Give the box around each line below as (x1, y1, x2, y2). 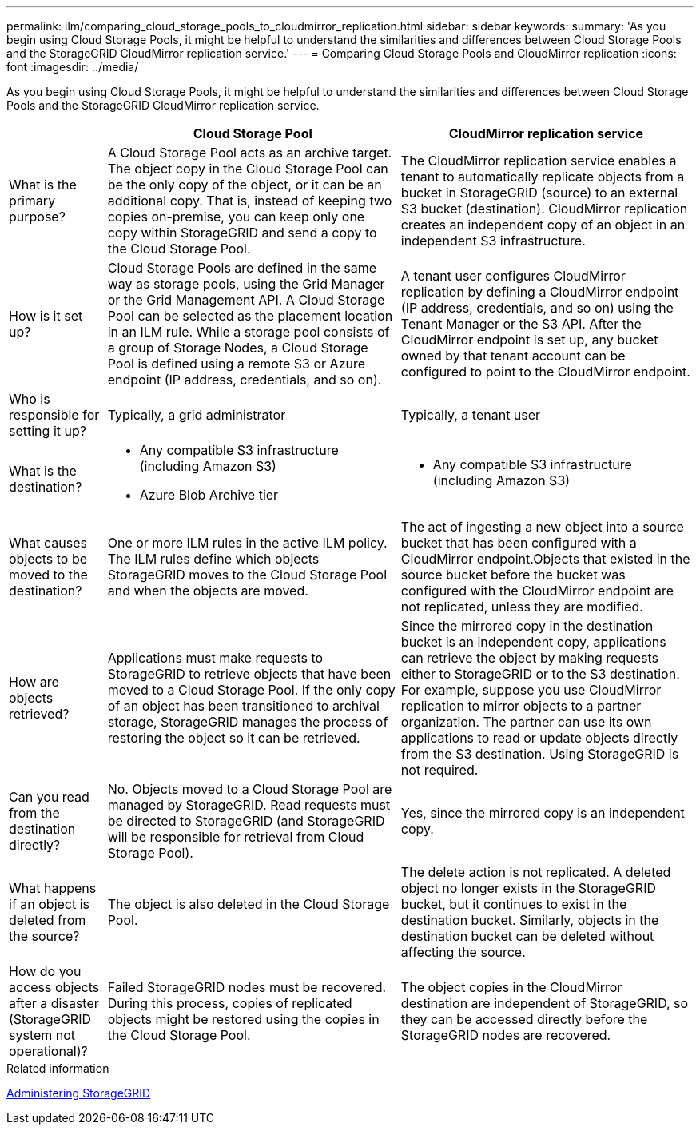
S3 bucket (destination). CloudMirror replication (400, 201, 688, 217)
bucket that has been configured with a (400, 535, 637, 551)
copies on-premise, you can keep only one (107, 209, 365, 225)
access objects (9, 979, 100, 995)
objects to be (9, 551, 88, 567)
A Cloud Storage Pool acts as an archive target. (107, 145, 392, 161)
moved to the (9, 567, 88, 583)
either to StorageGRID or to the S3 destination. (400, 666, 680, 682)
